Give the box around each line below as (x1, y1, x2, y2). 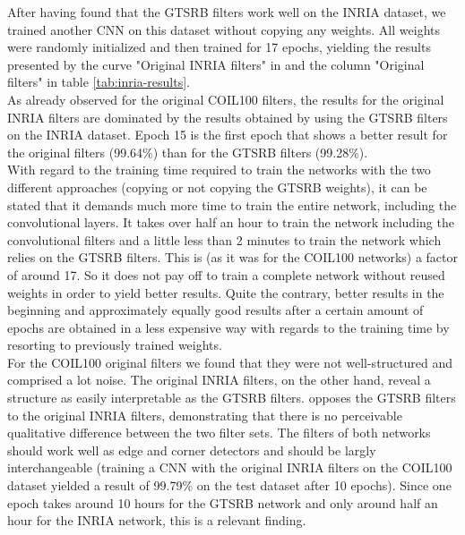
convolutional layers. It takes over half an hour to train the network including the (7, 213, 454, 232)
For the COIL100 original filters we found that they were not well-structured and (7, 352, 453, 371)
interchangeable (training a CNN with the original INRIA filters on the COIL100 (7, 458, 452, 477)
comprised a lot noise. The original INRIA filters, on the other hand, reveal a (7, 370, 431, 389)
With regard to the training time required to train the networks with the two (7, 160, 431, 179)
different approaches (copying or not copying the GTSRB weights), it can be (7, 177, 427, 196)
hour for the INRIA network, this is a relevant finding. (7, 511, 306, 530)
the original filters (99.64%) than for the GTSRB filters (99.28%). (7, 142, 368, 161)
